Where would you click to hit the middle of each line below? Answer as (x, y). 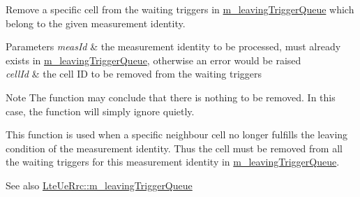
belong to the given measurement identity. (96, 23)
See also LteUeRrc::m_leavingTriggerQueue (99, 185)
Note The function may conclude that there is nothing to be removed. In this (171, 97)
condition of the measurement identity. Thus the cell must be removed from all (174, 148)
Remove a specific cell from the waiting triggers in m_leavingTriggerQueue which (180, 9)
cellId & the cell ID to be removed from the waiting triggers (134, 74)
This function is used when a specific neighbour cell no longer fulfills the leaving (177, 134)
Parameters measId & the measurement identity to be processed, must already (173, 46)
